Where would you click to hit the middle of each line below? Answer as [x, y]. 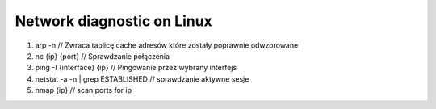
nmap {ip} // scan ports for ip [84, 90]
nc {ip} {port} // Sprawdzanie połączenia [102, 56]
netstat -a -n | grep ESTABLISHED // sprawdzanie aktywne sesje [142, 79]
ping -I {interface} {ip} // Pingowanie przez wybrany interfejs [136, 68]
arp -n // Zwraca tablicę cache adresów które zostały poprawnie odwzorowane [167, 45]
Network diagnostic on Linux [114, 21]
